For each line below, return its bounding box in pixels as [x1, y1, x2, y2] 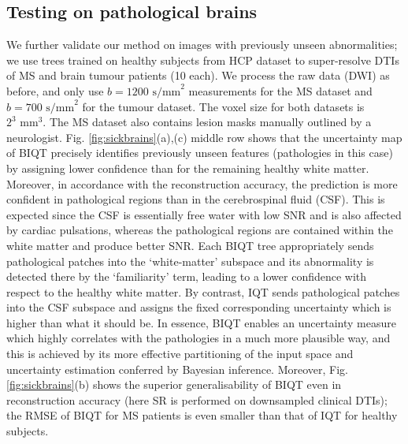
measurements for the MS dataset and [188, 82, 373, 99]
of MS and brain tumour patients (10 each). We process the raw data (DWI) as [6, 67, 390, 84]
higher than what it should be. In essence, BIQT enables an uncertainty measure [6, 314, 396, 330]
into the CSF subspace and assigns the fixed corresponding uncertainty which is [6, 299, 391, 315]
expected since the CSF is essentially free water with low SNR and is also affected [6, 206, 402, 222]
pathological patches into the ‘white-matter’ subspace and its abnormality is [6, 252, 374, 269]
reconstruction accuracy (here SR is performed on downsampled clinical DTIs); [6, 391, 388, 408]
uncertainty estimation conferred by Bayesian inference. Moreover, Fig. [6, 360, 348, 377]
